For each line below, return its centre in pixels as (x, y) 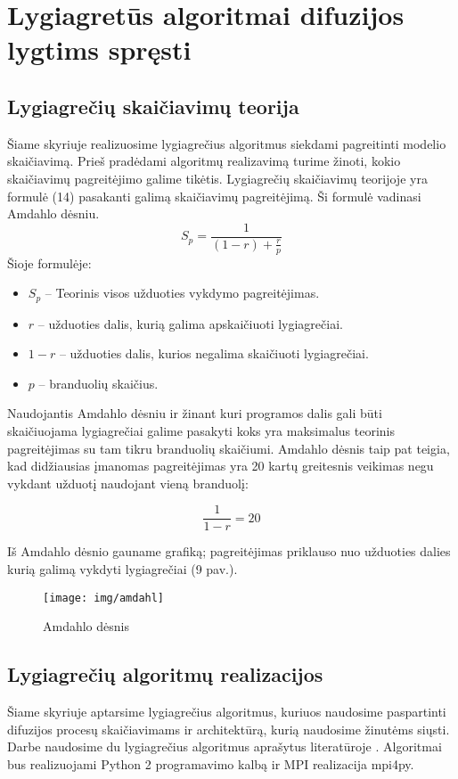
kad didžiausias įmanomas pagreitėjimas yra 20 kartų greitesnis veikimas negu (221, 466)
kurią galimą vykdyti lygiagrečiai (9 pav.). (123, 569)
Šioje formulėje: (49, 262)
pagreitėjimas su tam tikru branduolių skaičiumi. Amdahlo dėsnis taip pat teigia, (229, 448)
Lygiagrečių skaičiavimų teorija (153, 106)
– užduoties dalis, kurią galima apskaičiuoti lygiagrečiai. (190, 323)
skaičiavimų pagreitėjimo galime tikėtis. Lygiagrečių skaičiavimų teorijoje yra (217, 178)
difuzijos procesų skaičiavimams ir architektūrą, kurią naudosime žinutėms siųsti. (229, 729)
